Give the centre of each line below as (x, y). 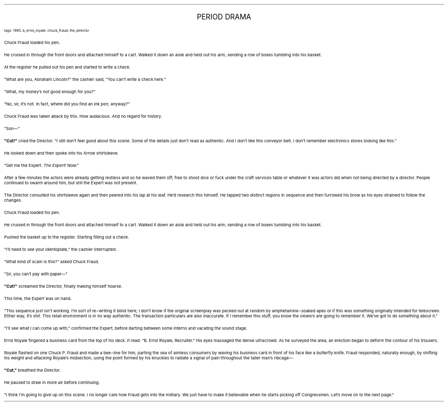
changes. (13, 200)
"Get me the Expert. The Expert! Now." (41, 165)
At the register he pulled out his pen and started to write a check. (68, 67)
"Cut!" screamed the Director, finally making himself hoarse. (63, 286)
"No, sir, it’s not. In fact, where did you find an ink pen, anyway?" (67, 104)
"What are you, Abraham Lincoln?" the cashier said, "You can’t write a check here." (85, 79)
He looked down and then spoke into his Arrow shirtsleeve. (62, 153)
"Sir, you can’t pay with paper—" (36, 274)
